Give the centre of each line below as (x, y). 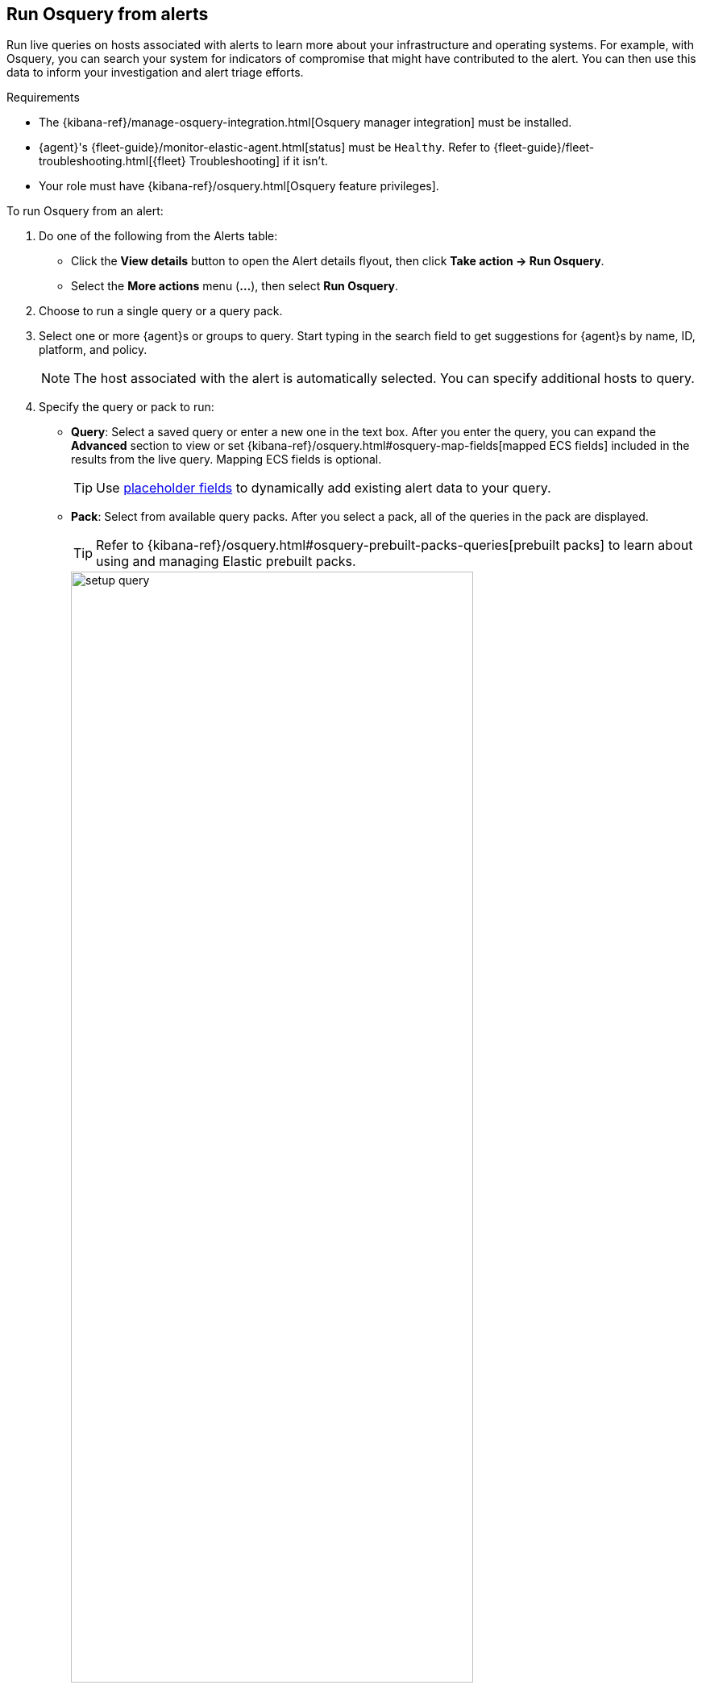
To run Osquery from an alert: (85, 211)
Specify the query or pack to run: (127, 407)
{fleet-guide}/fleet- (544, 148)
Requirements (43, 98)
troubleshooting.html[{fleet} (112, 161)
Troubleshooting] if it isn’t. (258, 161)
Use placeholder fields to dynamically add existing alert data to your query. (324, 488)
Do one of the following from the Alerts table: (158, 236)
